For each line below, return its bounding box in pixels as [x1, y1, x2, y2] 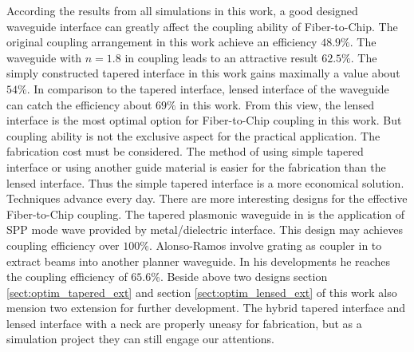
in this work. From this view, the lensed [179, 96, 374, 113]
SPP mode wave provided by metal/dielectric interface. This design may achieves [6, 221, 403, 238]
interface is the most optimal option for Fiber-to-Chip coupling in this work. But [6, 112, 402, 129]
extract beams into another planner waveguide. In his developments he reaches [6, 252, 391, 269]
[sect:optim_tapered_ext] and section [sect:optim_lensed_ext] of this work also [6, 283, 397, 300]
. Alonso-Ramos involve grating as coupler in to [148, 236, 382, 253]
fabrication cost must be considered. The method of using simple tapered [6, 143, 364, 160]
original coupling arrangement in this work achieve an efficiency [6, 34, 317, 50]
